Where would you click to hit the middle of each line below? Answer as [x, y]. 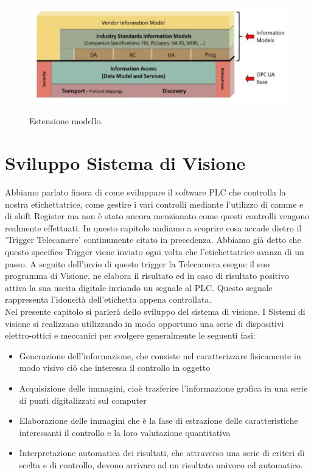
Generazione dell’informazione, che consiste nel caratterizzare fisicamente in [160, 355]
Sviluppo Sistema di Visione [125, 163]
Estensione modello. [66, 121]
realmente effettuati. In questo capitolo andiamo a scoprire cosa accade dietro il [153, 227]
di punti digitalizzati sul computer [83, 400]
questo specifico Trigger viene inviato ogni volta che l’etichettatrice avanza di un [155, 252]
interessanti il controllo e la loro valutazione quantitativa [125, 432]
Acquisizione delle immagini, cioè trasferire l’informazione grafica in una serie [163, 388]
